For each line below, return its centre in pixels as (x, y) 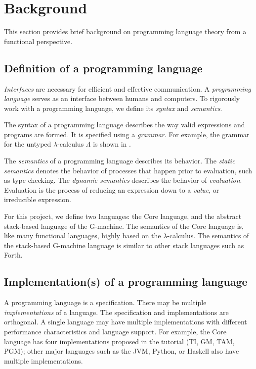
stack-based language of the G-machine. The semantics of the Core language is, (124, 226)
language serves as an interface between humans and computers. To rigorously (122, 98)
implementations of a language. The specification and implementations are (116, 312)
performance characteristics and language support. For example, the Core (115, 331)
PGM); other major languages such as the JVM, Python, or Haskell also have (122, 351)
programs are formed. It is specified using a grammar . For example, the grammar (127, 134)
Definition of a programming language (103, 68)
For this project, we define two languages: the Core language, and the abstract (123, 216)
